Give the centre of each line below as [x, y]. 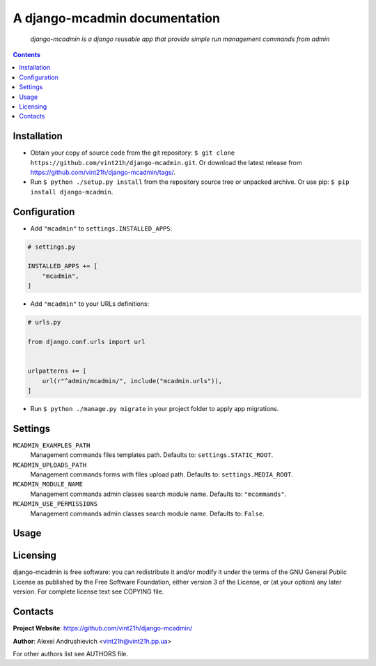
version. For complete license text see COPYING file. [88, 591]
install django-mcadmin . [72, 192]
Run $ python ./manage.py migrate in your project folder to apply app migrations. [155, 408]
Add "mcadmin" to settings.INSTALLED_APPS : [101, 228]
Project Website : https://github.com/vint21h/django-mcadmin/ [103, 628]
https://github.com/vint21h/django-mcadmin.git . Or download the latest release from [166, 162]
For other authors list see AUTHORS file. [71, 653]
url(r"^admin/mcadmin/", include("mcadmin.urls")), [132, 381]
